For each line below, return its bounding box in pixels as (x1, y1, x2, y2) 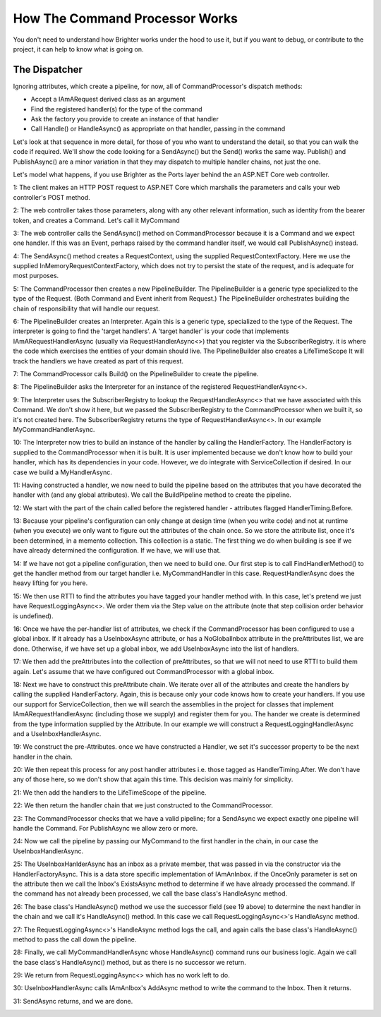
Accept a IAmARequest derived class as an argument (30, 95, 186, 104)
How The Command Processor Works (13, 11, 238, 26)
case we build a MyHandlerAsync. (13, 468, 112, 476)
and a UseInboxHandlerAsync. (13, 729, 102, 738)
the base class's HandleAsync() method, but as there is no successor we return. (13, 958, 246, 966)
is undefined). (13, 611, 54, 620)
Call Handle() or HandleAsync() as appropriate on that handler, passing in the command (30, 124, 286, 133)
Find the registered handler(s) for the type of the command (30, 104, 202, 113)
